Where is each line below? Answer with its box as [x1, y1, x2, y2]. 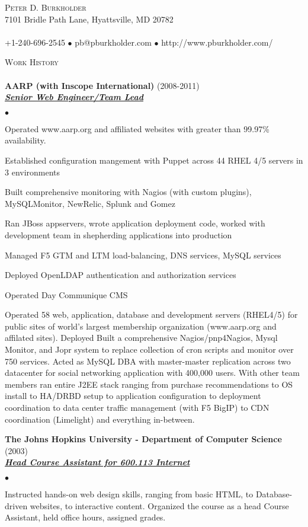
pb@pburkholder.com [75, 36, 152, 48]
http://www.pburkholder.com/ [161, 36, 273, 48]
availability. [5, 134, 46, 146]
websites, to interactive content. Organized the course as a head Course [30, 499, 289, 512]
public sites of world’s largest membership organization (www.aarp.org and [5, 320, 277, 332]
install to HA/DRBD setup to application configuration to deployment [5, 389, 261, 402]
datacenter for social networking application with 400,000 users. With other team [5, 366, 300, 379]
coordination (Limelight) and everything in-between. [5, 413, 195, 425]
